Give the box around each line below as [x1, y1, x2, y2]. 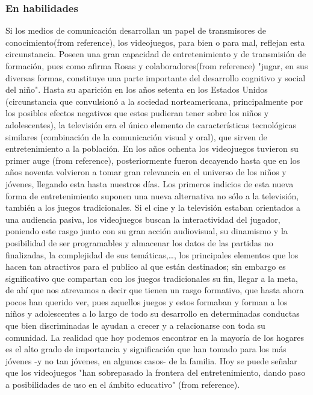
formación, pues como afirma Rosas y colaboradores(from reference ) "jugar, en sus [5, 60, 308, 72]
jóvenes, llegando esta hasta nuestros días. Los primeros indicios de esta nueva [5, 177, 294, 190]
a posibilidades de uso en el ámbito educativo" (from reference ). [5, 378, 240, 391]
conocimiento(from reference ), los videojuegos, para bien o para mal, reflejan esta [5, 36, 305, 48]
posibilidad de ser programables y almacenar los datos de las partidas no [5, 236, 273, 249]
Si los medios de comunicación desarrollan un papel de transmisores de [5, 24, 267, 37]
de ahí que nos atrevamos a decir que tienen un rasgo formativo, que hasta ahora [5, 284, 304, 296]
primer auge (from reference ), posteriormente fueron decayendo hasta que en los [5, 154, 300, 166]
